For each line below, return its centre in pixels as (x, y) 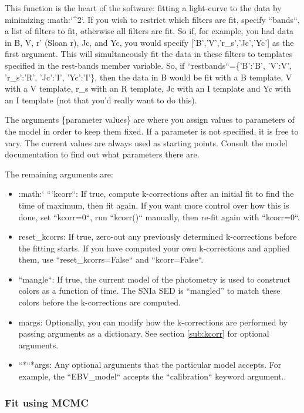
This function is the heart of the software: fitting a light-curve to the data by (143, 8)
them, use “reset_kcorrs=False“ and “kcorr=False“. (111, 259)
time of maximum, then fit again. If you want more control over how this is (154, 205)
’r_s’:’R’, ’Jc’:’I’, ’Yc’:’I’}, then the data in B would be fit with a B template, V (148, 77)
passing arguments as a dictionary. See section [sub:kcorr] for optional (144, 333)
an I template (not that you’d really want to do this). (101, 100)
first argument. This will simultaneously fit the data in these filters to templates (149, 54)
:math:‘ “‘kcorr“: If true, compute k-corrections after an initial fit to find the (156, 194)
